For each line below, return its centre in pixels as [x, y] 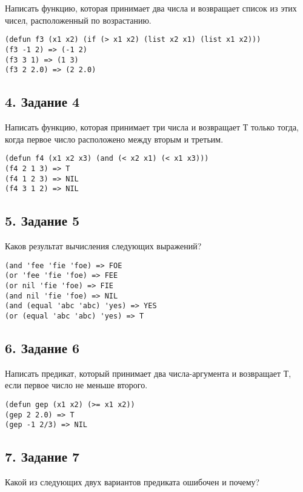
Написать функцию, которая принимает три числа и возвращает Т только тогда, [152, 127]
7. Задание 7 [42, 457]
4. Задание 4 [42, 102]
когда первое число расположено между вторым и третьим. [114, 139]
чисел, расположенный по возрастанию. [78, 20]
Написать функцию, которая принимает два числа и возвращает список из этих [151, 8]
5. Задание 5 [42, 221]
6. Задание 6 [42, 347]
